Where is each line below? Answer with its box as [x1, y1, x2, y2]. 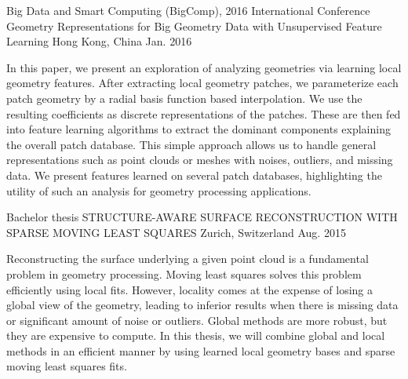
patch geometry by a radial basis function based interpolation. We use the [6, 89, 362, 106]
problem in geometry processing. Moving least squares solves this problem [6, 265, 362, 282]
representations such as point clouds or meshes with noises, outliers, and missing [6, 151, 393, 168]
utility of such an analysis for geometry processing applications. [6, 182, 311, 199]
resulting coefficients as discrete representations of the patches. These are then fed [6, 105, 401, 122]
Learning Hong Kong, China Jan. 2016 [6, 33, 192, 49]
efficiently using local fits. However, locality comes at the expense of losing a [6, 281, 373, 297]
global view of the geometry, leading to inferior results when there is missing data [6, 297, 399, 313]
